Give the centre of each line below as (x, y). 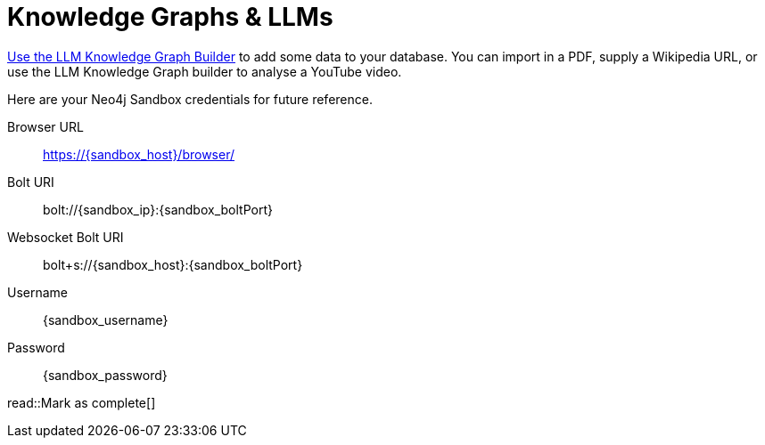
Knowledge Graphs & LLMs (170, 17)
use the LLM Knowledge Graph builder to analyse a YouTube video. (205, 71)
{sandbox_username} (106, 320)
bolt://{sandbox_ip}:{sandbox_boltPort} (158, 209)
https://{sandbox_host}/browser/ (139, 154)
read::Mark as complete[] (82, 402)
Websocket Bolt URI (66, 237)
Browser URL (45, 126)
